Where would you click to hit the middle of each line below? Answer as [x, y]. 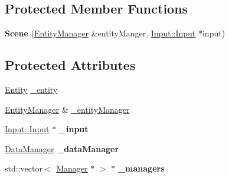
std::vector [24, 168]
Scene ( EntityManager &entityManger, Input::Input [100, 33]
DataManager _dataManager [62, 148]
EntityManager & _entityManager [67, 109]
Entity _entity [31, 89]
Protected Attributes [70, 65]
